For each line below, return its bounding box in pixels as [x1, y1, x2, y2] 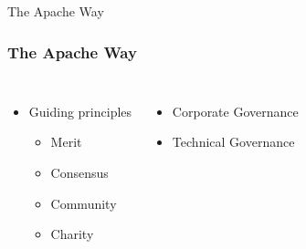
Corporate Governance [172, 101, 299, 120]
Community [50, 193, 117, 213]
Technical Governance [172, 132, 295, 151]
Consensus [50, 163, 109, 182]
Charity [50, 224, 94, 244]
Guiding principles [28, 101, 132, 120]
